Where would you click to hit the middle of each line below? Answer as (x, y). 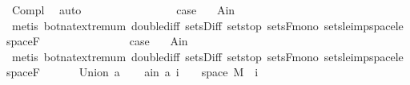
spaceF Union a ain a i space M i (133, 72)
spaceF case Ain (97, 41)
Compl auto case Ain (123, 10)
